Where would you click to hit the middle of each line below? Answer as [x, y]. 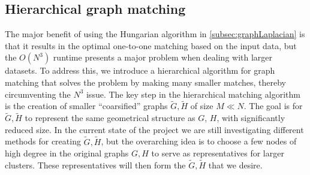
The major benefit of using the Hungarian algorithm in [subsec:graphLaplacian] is [155, 34]
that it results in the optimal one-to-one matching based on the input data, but [151, 45]
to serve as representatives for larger [218, 153]
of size [202, 106]
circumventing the [38, 94]
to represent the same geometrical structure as [110, 118]
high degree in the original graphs [67, 153]
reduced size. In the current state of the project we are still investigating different [154, 129]
